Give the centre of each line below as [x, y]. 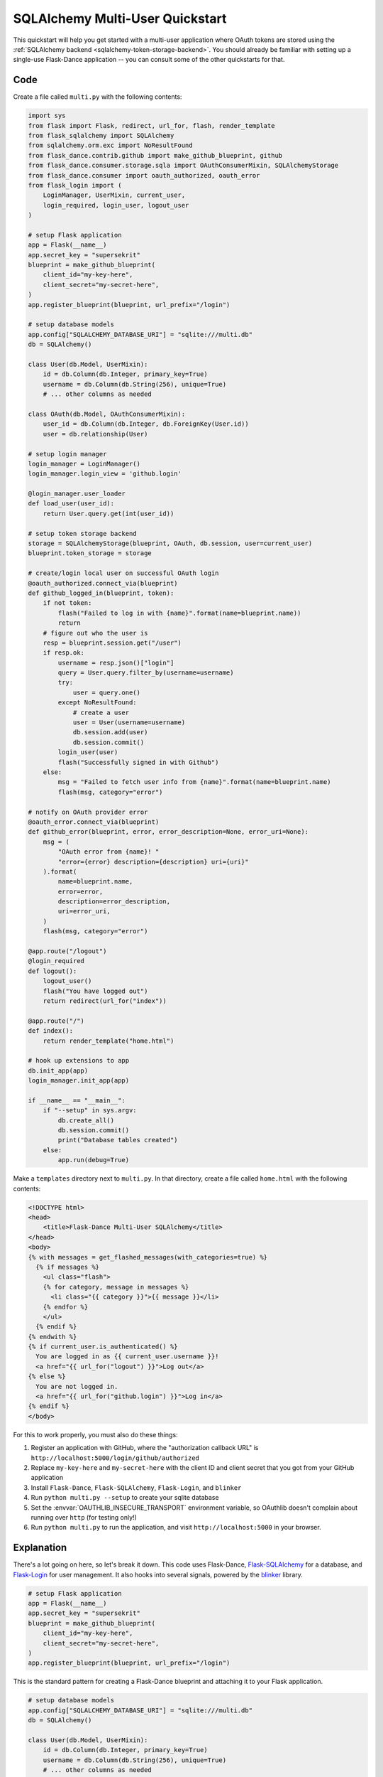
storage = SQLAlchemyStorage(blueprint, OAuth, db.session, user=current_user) [170, 543]
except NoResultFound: [98, 703]
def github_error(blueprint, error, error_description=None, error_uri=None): [168, 832]
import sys [47, 116]
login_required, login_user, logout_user [116, 205]
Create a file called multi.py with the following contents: [98, 97]
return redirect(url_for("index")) [105, 1001]
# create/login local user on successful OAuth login [123, 573]
